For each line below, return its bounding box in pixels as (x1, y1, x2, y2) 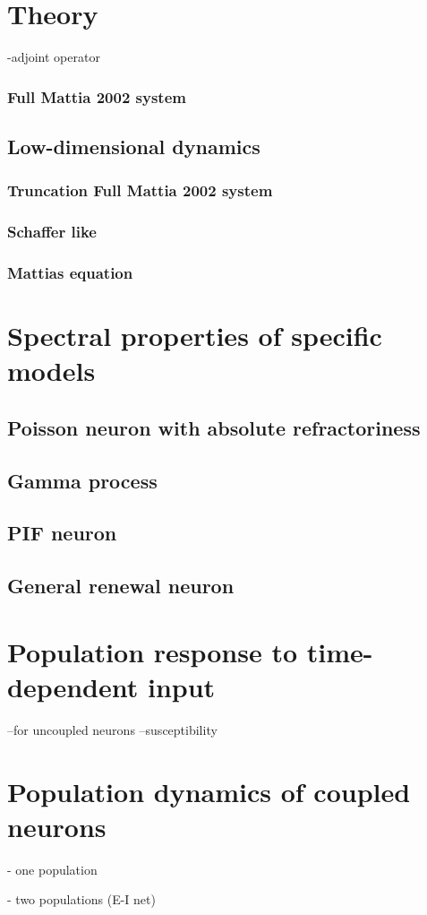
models (7, 352, 96, 389)
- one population (7, 859, 98, 878)
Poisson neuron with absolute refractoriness (7, 413, 421, 441)
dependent (7, 668, 139, 704)
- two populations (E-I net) (7, 890, 156, 909)
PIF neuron (7, 519, 117, 547)
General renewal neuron (7, 572, 235, 600)
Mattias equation (7, 261, 133, 283)
